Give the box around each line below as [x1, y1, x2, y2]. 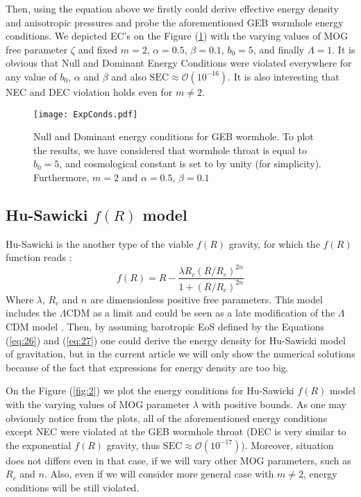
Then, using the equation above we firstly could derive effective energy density [6, 1, 339, 15]
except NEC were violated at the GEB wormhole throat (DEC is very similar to [6, 424, 346, 439]
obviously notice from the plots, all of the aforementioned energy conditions [6, 410, 328, 425]
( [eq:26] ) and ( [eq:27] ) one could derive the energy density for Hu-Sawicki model [6, 332, 346, 347]
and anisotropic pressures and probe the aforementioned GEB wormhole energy [6, 15, 344, 29]
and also [111, 69, 146, 83]
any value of [6, 69, 57, 83]
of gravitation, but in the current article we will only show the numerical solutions [6, 346, 355, 361]
